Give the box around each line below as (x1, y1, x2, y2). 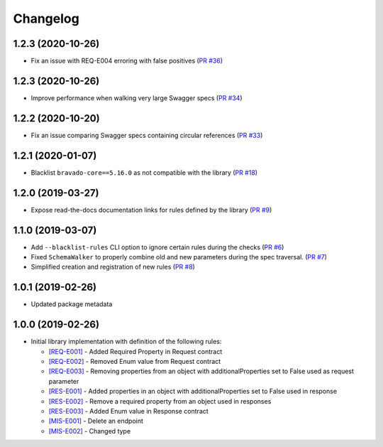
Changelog (13, 11, 79, 26)
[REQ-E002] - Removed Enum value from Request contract (48, 357, 221, 365)
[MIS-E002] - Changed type (48, 426, 131, 435)
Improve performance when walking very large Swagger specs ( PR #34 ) (30, 93, 243, 102)
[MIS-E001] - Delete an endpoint (48, 416, 143, 426)
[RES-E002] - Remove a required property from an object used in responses (48, 397, 272, 405)
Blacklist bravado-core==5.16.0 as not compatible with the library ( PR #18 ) (30, 168, 258, 177)
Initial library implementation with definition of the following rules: (30, 338, 222, 346)
